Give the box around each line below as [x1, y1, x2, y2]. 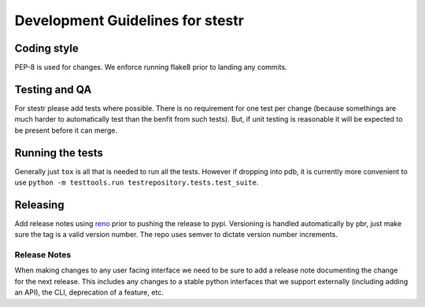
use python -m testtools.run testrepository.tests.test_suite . [14, 177, 259, 188]
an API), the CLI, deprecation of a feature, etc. [14, 287, 164, 298]
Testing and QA [14, 82, 92, 96]
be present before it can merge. [14, 126, 118, 135]
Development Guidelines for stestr [14, 12, 244, 29]
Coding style [14, 42, 79, 55]
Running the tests [14, 146, 104, 159]
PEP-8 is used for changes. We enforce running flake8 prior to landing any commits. [14, 63, 287, 72]
